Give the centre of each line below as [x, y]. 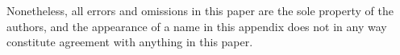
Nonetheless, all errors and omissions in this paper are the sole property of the [200, 10]
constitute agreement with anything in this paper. [130, 42]
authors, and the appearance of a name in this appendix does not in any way [197, 26]
